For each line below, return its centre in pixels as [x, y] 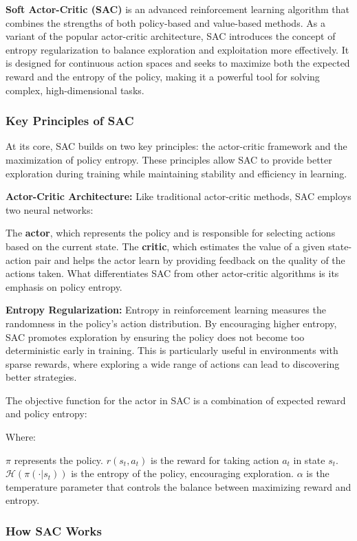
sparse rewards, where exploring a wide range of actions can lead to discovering [173, 363]
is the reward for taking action [215, 460]
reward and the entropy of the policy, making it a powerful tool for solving [163, 76]
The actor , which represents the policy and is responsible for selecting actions [171, 233]
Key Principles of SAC [70, 121]
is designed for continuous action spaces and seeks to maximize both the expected [178, 63]
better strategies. [41, 377]
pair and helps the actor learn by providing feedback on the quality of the [190, 260]
